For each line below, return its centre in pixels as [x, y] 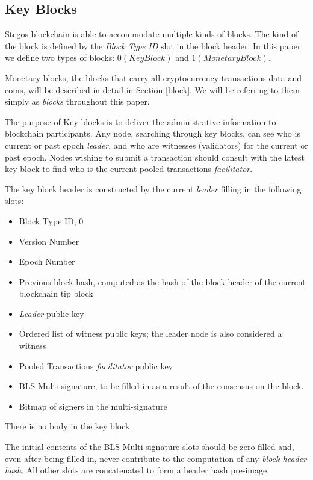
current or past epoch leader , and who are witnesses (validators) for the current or [156, 145]
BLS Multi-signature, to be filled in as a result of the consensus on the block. [161, 386]
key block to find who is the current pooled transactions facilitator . [129, 169]
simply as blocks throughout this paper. [77, 101]
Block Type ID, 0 [51, 220]
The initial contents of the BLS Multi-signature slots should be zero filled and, [150, 447]
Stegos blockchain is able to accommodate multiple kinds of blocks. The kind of [152, 34]
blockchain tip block [56, 293]
